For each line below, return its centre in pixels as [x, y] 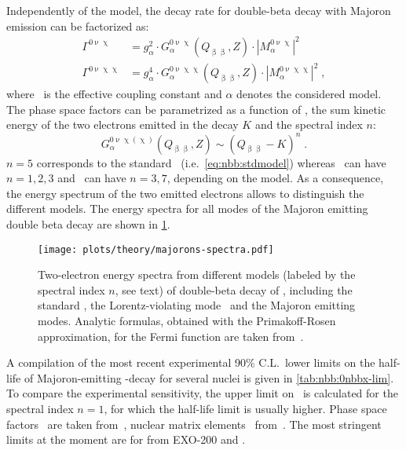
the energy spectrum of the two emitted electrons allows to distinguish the [185, 193]
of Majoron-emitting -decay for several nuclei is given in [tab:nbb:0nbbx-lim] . [209, 377]
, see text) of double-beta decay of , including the [234, 289]
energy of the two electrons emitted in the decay [123, 124]
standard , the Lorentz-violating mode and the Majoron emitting [197, 305]
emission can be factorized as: [78, 26]
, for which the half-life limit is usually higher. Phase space [245, 408]
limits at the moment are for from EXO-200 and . [126, 439]
